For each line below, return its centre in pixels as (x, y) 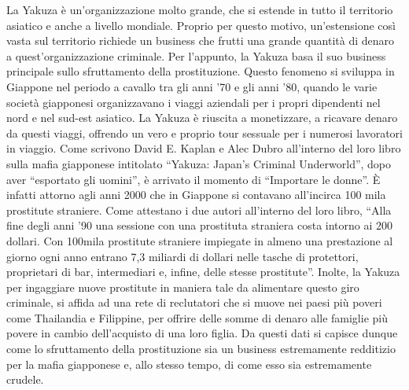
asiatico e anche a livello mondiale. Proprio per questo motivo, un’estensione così (201, 25)
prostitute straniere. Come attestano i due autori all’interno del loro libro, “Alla (199, 210)
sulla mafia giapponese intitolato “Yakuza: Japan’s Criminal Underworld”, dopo (199, 163)
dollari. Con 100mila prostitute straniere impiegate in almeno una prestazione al (200, 240)
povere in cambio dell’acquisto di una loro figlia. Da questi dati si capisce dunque (202, 333)
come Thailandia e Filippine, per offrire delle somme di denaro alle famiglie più (197, 317)
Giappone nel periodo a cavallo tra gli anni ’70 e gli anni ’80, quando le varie (192, 86)
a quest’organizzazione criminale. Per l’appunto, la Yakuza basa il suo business (196, 55)
